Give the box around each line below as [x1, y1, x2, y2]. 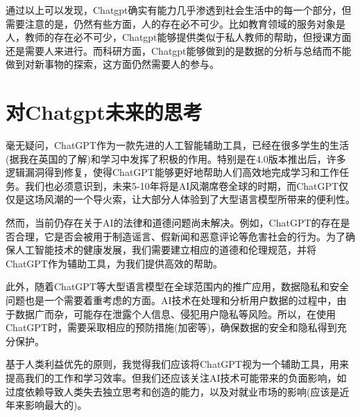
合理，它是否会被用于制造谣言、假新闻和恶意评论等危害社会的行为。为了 [15, 229, 345, 243]
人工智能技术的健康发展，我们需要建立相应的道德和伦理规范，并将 [15, 242, 316, 257]
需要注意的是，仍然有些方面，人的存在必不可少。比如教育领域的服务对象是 [6, 16, 345, 30]
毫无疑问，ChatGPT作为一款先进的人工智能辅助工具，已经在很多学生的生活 [6, 138, 349, 152]
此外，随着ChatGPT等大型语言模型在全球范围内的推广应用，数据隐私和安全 [6, 279, 349, 294]
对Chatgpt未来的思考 [6, 98, 203, 126]
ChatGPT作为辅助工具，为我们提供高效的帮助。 [6, 256, 223, 270]
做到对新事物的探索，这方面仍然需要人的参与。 [6, 57, 219, 71]
